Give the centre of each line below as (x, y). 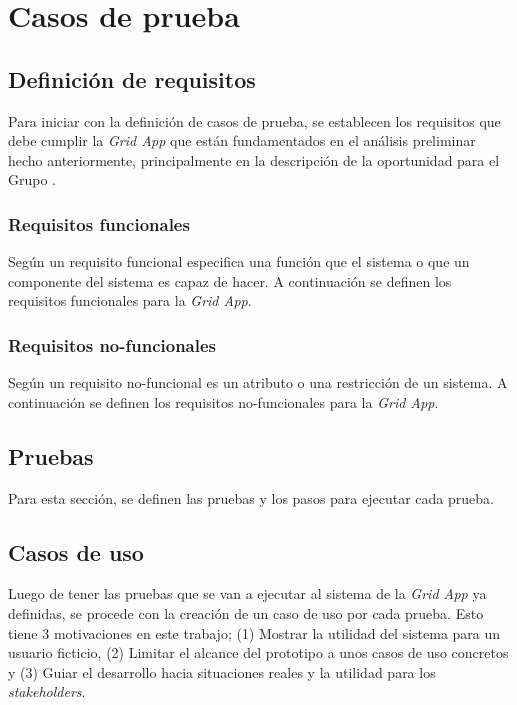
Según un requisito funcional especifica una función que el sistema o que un (239, 261)
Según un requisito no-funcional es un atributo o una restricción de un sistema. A (258, 382)
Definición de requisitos (132, 78)
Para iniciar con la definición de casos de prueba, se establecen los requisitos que (254, 120)
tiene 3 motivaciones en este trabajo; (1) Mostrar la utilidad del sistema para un (254, 632)
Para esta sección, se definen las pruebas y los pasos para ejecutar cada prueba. (251, 497)
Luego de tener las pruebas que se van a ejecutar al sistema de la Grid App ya (247, 593)
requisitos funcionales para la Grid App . (130, 300)
